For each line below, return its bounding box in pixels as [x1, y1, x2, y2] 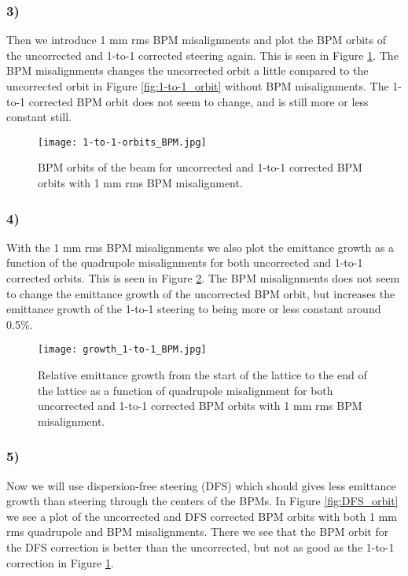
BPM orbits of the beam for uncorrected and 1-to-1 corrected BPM [38, 159, 362, 175]
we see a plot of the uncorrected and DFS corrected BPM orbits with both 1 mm [6, 508, 397, 524]
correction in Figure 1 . [6, 554, 114, 570]
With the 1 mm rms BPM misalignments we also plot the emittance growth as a [6, 238, 395, 255]
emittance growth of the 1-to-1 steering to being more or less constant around [6, 301, 381, 317]
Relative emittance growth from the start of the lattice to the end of [38, 367, 367, 383]
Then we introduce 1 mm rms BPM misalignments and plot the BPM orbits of [6, 31, 387, 48]
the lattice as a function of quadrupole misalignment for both [38, 382, 333, 398]
